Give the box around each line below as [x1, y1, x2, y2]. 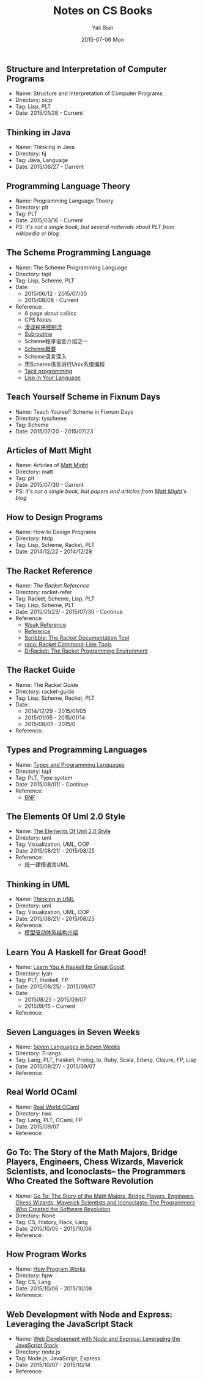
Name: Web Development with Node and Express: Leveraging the [15, 1335, 180, 1343]
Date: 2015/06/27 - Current [15, 163, 84, 171]
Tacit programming [24, 367, 72, 374]
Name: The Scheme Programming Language [15, 263, 128, 271]
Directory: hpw [15, 1272, 53, 1279]
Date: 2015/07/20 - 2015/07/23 [15, 427, 94, 435]
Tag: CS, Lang [15, 1278, 51, 1286]
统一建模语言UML [24, 861, 69, 869]
